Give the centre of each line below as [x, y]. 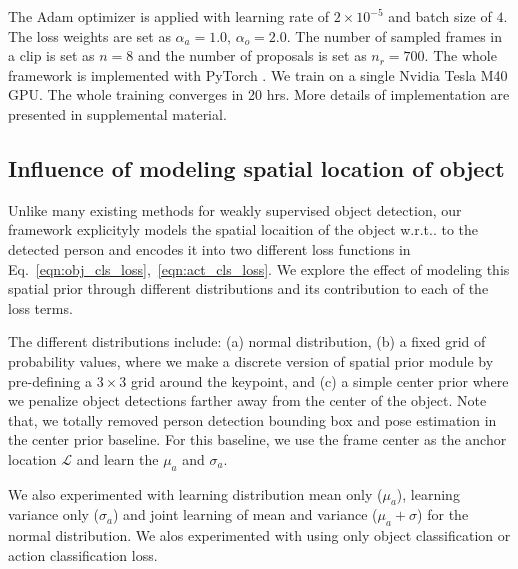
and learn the [117, 458]
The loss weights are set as [89, 35]
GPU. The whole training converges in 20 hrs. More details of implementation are [259, 94]
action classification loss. [83, 554]
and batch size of [440, 16]
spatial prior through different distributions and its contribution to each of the [248, 288]
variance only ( [54, 514]
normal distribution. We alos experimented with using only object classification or [259, 535]
